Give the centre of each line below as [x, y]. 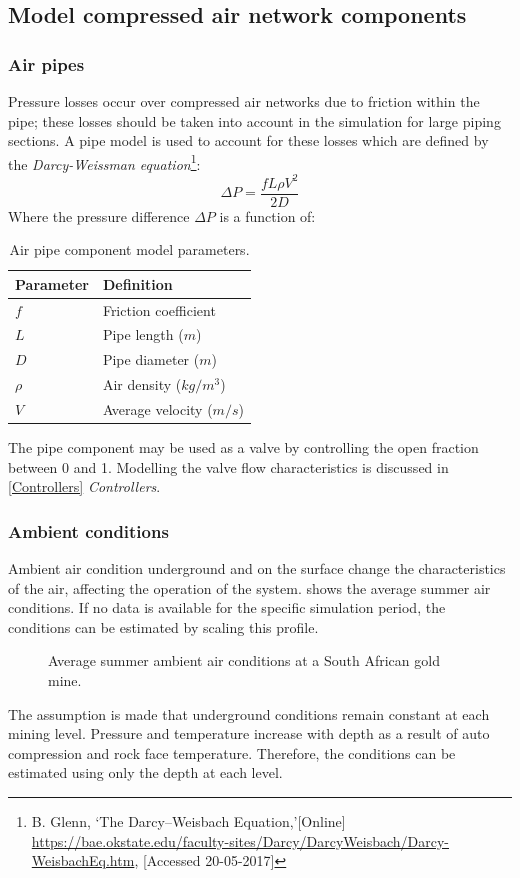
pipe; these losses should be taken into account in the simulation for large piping [254, 120]
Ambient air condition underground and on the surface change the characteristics [257, 568]
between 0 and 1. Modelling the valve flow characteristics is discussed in [228, 466]
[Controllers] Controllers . [84, 486]
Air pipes [46, 63]
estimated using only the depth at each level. [145, 772]
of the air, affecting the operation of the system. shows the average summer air [249, 587]
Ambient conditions [88, 530]
